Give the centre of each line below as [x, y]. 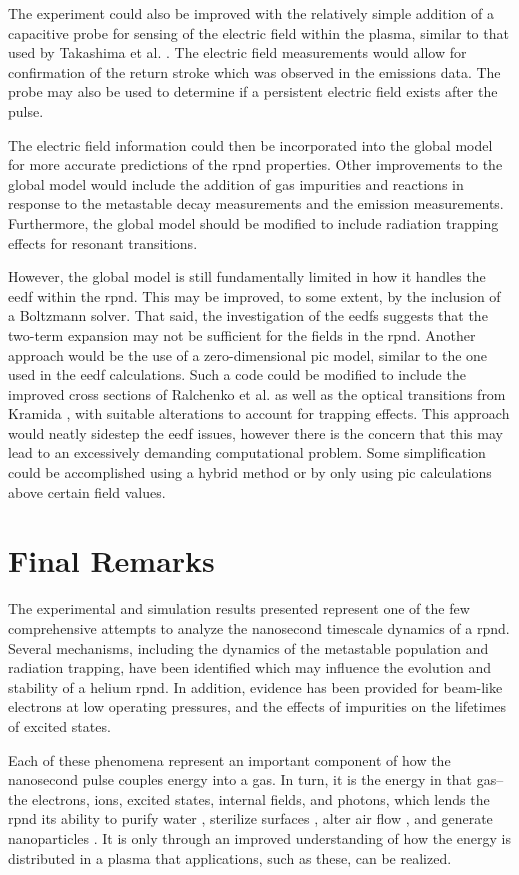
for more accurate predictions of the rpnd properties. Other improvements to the [255, 164]
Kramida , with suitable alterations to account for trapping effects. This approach [259, 413]
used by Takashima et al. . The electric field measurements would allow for [237, 52]
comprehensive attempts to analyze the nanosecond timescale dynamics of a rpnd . [259, 627]
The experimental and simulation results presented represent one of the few [239, 608]
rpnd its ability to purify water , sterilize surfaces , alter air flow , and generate [250, 818]
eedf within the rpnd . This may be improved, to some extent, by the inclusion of [254, 295]
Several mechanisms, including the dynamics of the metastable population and [248, 647]
